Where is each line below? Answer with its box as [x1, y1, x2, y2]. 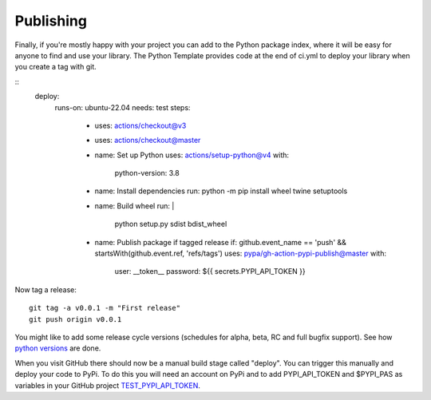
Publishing [14, 12, 88, 30]
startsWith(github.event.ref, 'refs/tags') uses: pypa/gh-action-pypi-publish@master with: [94, 248, 387, 259]
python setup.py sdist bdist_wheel [114, 220, 227, 229]
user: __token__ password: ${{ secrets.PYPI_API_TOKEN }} [114, 267, 306, 276]
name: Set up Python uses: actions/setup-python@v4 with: [94, 150, 290, 160]
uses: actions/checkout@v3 [94, 121, 187, 130]
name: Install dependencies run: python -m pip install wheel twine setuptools [94, 186, 348, 196]
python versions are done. [14, 343, 101, 353]
